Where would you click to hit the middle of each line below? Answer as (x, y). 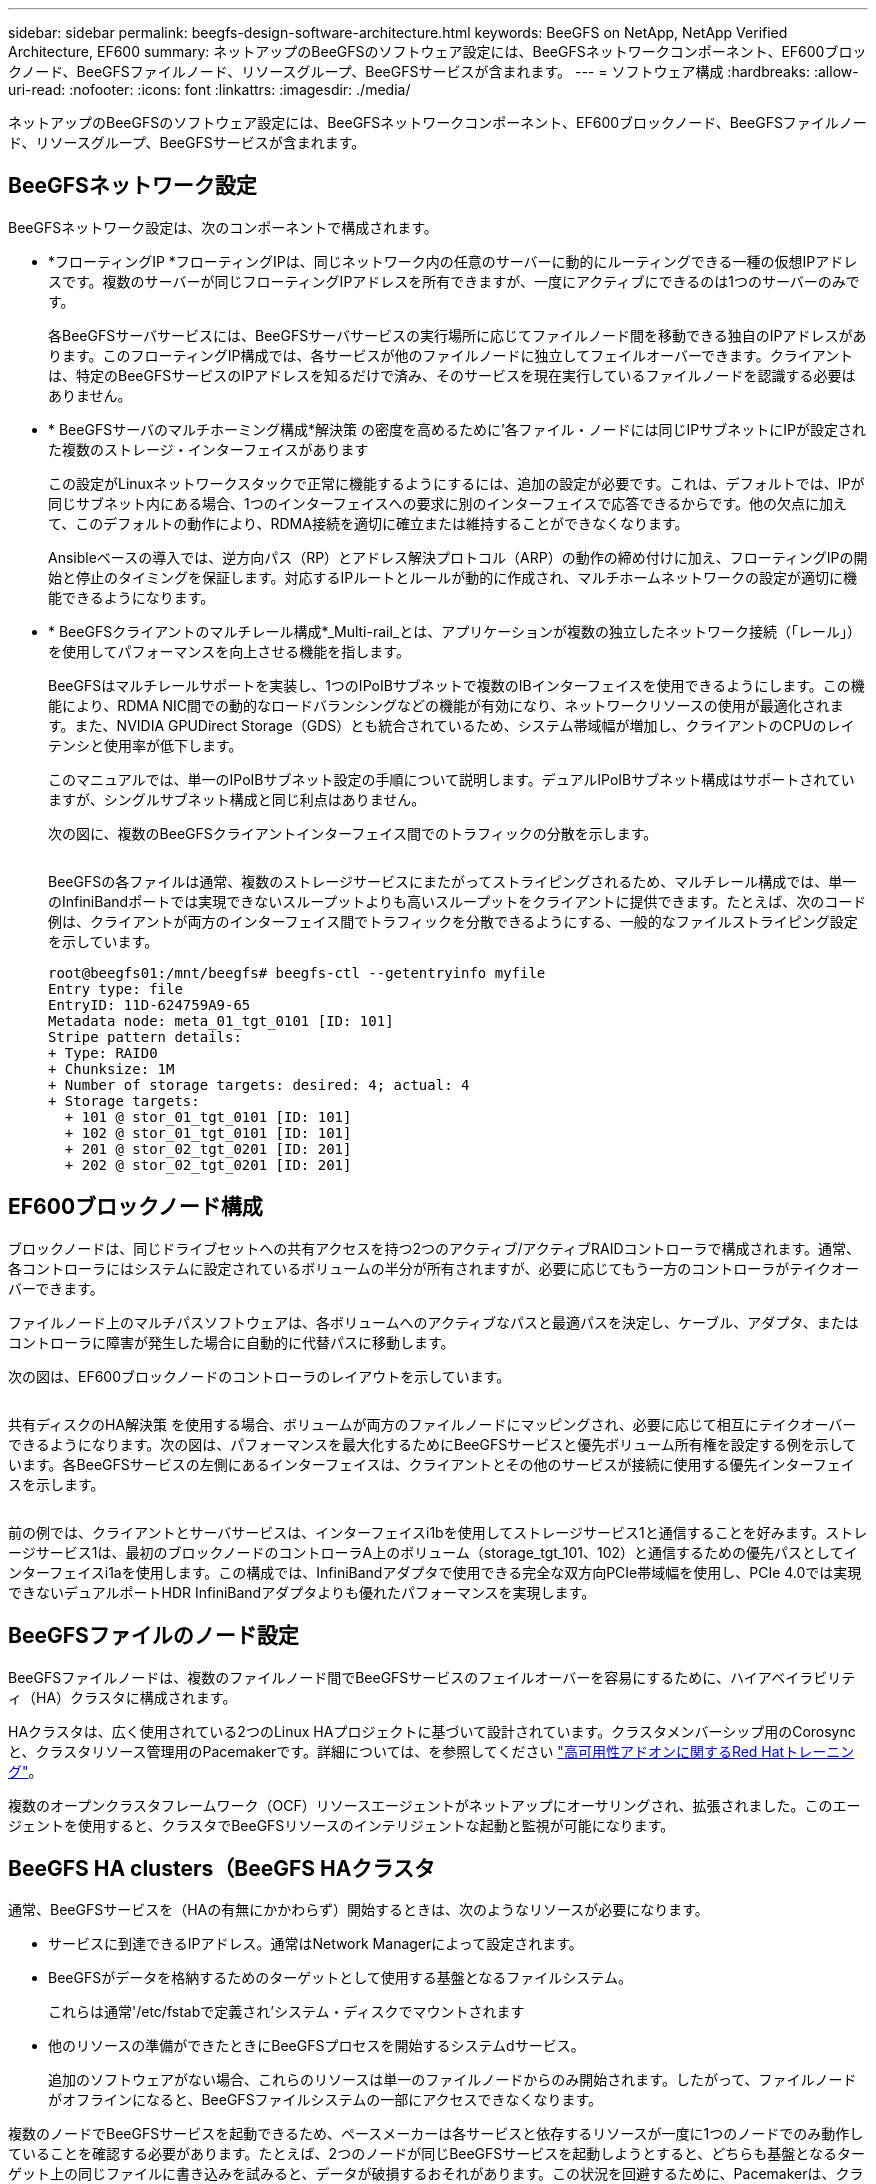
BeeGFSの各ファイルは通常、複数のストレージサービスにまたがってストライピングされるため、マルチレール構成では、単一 (452, 881)
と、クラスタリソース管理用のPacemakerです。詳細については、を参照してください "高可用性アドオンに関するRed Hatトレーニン (431, 1751)
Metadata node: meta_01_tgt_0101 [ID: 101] (221, 1020)
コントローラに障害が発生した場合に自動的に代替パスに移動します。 (231, 1342)
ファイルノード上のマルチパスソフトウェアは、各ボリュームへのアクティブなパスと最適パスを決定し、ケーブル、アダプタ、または (433, 1322)
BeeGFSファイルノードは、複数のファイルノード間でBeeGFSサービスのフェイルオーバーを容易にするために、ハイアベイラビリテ (432, 1677)
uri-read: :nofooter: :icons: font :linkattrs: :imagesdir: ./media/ (209, 89)
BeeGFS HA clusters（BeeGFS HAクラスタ (221, 1868)
